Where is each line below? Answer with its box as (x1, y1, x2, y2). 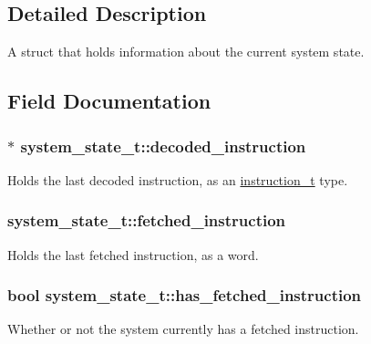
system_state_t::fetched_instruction (7, 209, 286, 232)
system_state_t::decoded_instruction (20, 134, 306, 157)
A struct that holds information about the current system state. (7, 42, 365, 61)
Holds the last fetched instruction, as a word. (7, 245, 259, 264)
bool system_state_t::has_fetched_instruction (7, 284, 362, 307)
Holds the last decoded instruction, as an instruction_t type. (7, 170, 348, 189)
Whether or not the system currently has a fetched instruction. (7, 319, 359, 339)
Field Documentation (7, 87, 211, 115)
